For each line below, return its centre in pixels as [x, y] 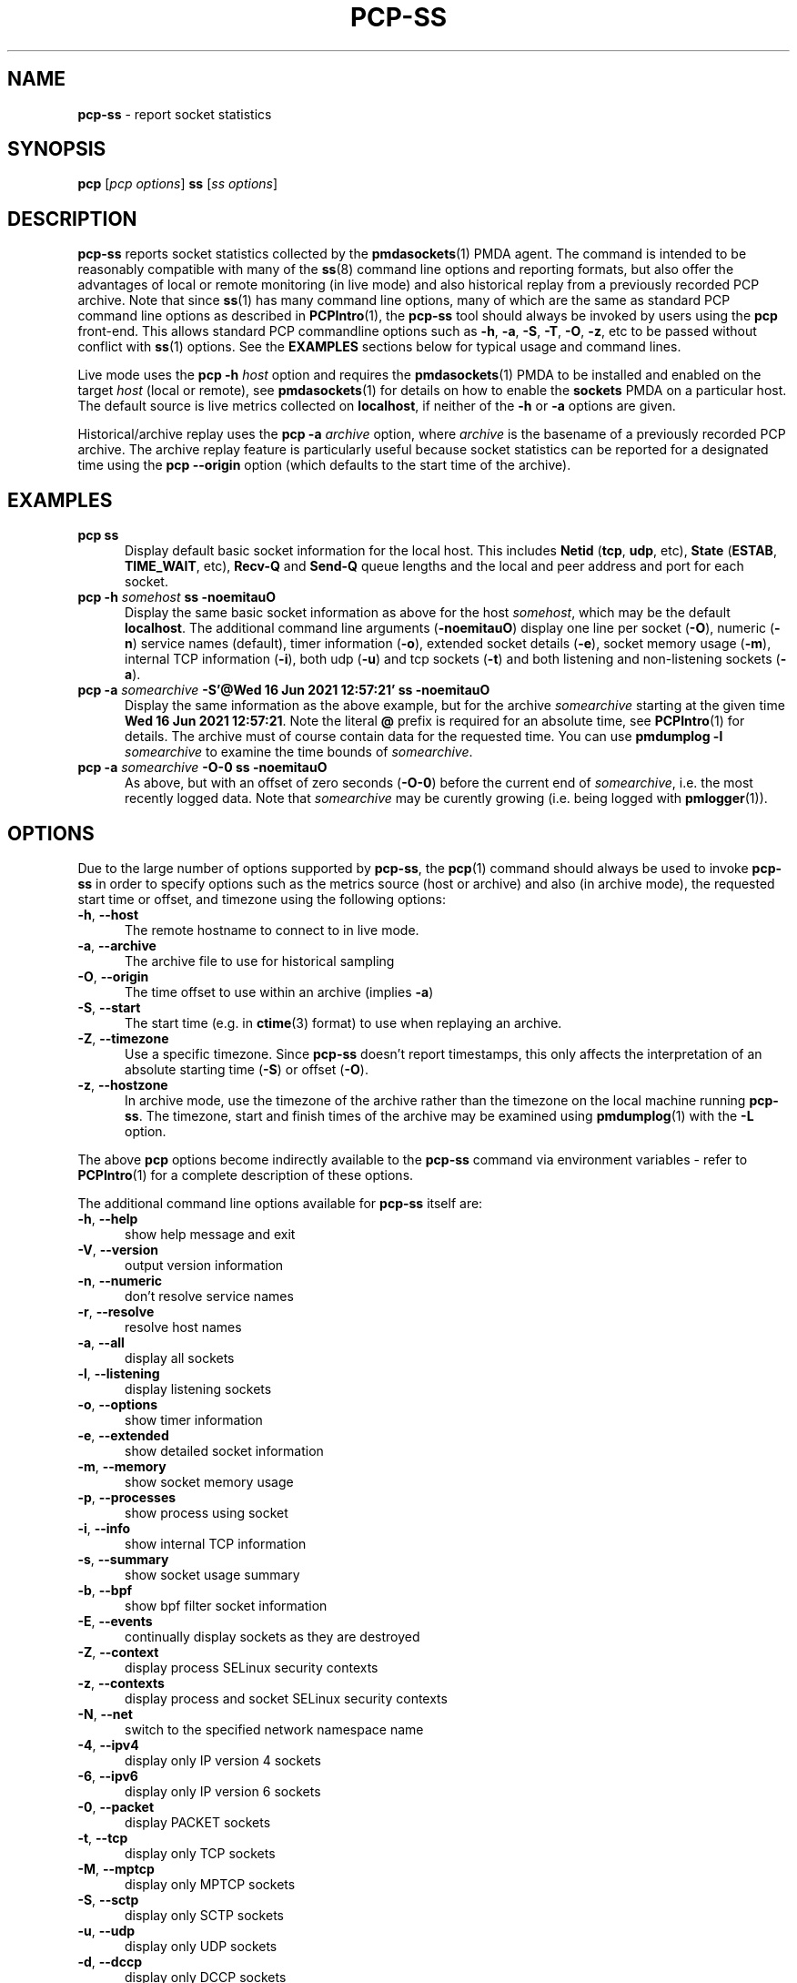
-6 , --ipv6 [108, 1775]
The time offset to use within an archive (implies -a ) [279, 991]
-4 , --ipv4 [108, 1744]
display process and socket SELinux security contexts [286, 1698]
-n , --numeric [120, 1280]
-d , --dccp [110, 1961]
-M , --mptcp [116, 1868]
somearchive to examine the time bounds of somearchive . [299, 752]
